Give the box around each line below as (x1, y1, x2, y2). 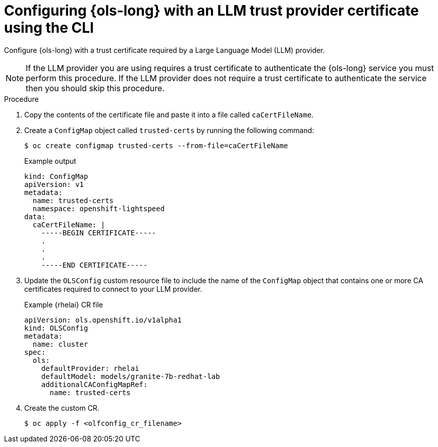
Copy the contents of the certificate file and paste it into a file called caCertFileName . (24, 110, 314, 119)
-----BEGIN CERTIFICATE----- (41, 228, 156, 237)
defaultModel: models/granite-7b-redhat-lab (41, 372, 220, 380)
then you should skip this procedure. (26, 83, 165, 93)
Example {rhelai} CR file (24, 300, 103, 309)
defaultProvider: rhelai (41, 364, 139, 372)
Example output (24, 156, 76, 165)
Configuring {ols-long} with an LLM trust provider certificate (4, 2, 419, 19)
